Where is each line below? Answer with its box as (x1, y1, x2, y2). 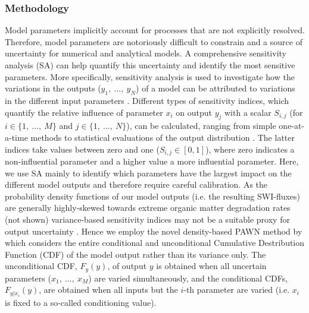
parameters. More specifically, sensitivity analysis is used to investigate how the (5, 70, 295, 83)
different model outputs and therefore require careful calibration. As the (5, 178, 268, 191)
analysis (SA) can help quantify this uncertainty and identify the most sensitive (5, 59, 295, 71)
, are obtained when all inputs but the (39, 283, 178, 296)
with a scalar (224, 106, 271, 118)
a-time (5, 131, 28, 143)
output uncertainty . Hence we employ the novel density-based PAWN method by (5, 225, 302, 237)
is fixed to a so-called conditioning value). (5, 296, 157, 308)
